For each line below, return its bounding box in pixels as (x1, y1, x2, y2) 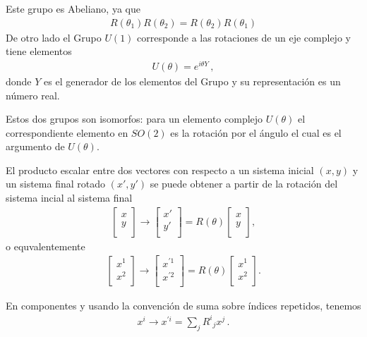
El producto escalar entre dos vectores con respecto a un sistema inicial (6, 162, 314, 177)
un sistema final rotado (6, 176, 105, 191)
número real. (6, 87, 60, 102)
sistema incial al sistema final (6, 190, 133, 205)
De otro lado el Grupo (6, 30, 102, 44)
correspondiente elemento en (6, 125, 128, 140)
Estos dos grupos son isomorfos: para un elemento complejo (6, 111, 263, 126)
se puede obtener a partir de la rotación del (150, 176, 338, 191)
